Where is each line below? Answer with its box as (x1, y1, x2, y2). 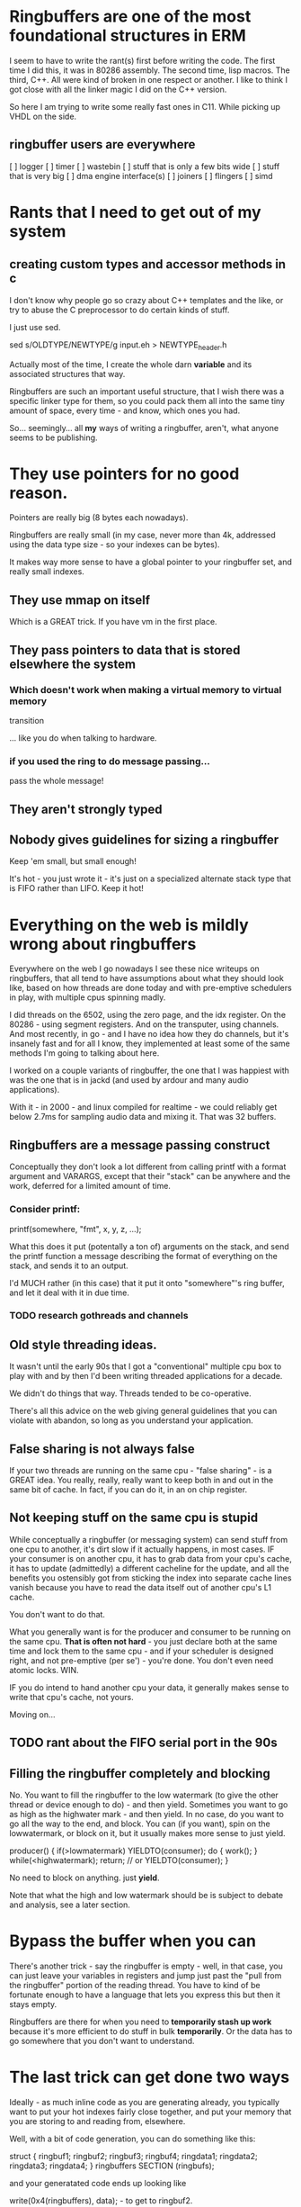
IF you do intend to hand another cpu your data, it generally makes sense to (9, 1681, 289, 1693)
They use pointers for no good (9, 464, 240, 483)
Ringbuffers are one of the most (9, 6, 252, 27)
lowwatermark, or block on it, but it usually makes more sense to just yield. (9, 1828, 286, 1839)
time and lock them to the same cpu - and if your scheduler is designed (9, 1645, 274, 1656)
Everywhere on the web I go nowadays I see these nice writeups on (9, 963, 261, 974)
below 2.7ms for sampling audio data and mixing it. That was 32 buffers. (9, 1112, 277, 1122)
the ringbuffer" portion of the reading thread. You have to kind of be (9, 1980, 261, 1991)
